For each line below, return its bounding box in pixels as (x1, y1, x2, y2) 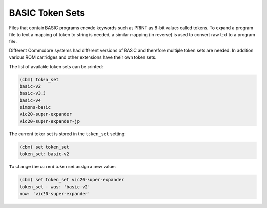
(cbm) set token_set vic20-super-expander (19, 177, 124, 183)
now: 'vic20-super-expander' (19, 191, 90, 196)
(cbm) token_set (19, 77, 59, 83)
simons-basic (19, 104, 51, 110)
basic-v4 (19, 97, 41, 103)
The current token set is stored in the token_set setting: (9, 131, 126, 137)
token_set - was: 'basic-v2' (19, 184, 90, 190)
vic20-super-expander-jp (19, 118, 80, 124)
